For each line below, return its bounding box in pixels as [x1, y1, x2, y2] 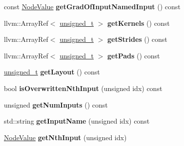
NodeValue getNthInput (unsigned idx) [4, 132, 127, 142]
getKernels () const [107, 18, 170, 28]
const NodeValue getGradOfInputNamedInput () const [4, 1, 181, 11]
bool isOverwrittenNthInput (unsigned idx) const [4, 83, 163, 93]
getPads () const [107, 50, 160, 60]
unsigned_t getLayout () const [4, 67, 100, 77]
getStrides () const [107, 34, 167, 44]
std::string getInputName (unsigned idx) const [4, 116, 150, 126]
